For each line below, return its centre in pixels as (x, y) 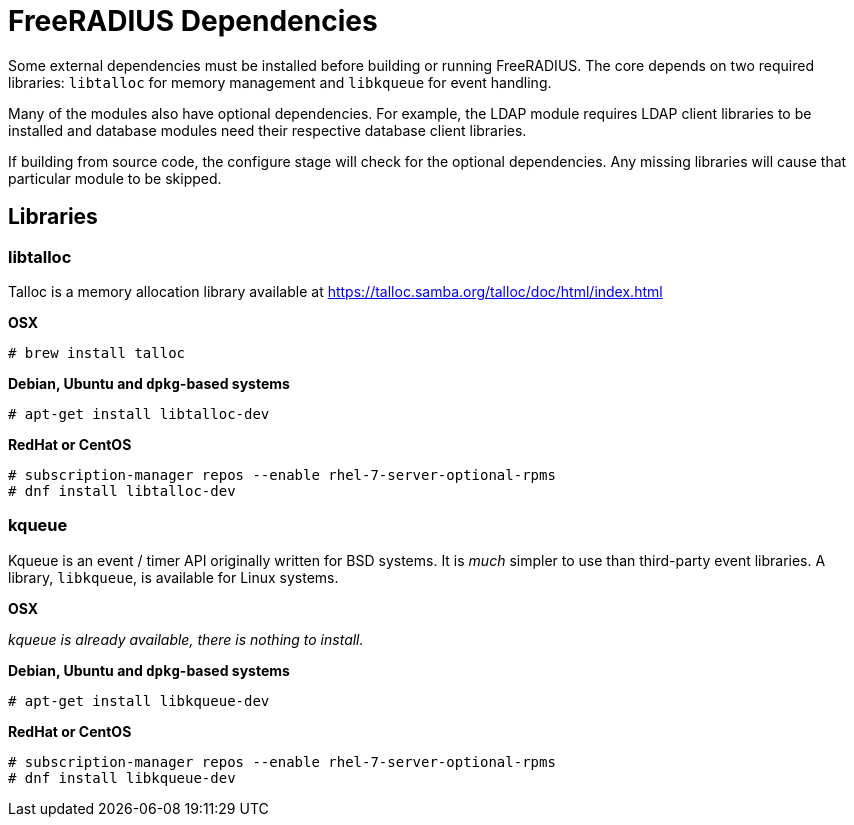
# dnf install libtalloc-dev (122, 490)
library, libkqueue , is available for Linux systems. (173, 577)
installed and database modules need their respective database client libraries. (267, 130)
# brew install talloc (97, 352)
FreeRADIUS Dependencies (193, 21)
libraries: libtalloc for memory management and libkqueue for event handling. (280, 82)
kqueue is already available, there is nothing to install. (186, 639)
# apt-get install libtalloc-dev (139, 413)
